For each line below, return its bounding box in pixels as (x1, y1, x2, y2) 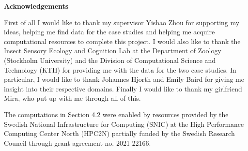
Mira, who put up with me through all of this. (4, 93, 141, 103)
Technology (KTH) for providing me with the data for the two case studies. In (4, 64, 236, 75)
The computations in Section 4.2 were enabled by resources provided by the (4, 109, 229, 119)
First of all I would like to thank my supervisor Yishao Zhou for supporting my (4, 17, 240, 27)
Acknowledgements (4, 1, 69, 11)
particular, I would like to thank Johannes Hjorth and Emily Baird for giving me (4, 74, 244, 84)
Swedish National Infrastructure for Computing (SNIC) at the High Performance (4, 119, 244, 129)
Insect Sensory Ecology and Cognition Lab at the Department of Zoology (4, 45, 221, 56)
